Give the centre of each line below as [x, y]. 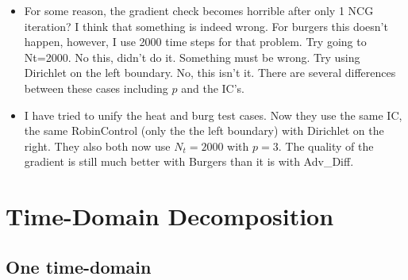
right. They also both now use [97, 146]
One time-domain [79, 266]
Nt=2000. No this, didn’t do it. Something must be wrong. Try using [192, 57]
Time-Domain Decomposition [170, 216]
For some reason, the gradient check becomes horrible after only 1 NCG [199, 10]
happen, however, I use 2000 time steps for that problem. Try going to [195, 42]
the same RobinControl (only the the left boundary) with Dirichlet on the [204, 130]
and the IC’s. [213, 88]
